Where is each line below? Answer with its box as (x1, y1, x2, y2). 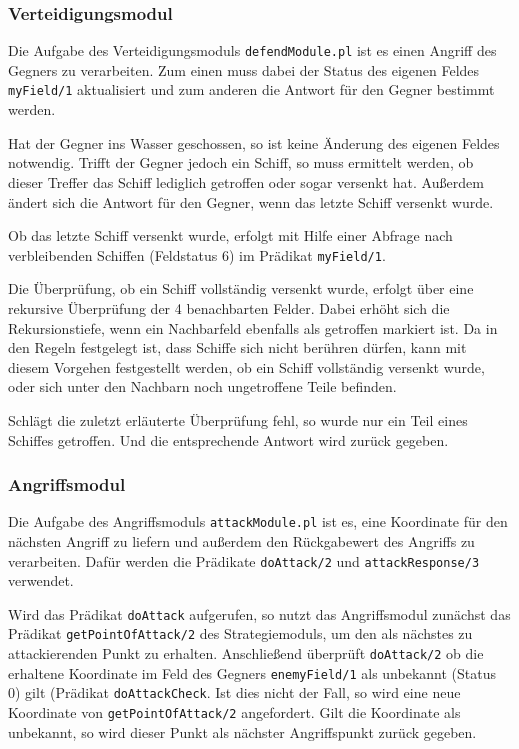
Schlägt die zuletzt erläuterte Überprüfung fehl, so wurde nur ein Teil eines (8, 409, 468, 430)
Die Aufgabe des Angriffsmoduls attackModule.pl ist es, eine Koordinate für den (8, 511, 508, 532)
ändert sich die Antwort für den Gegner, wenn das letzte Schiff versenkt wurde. (8, 191, 494, 212)
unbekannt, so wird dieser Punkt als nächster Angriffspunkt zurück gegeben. (8, 721, 477, 742)
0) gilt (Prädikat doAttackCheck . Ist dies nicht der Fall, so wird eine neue (8, 682, 461, 703)
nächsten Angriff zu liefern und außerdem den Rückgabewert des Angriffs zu (8, 530, 475, 551)
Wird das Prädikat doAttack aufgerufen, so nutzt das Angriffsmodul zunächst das (8, 603, 511, 624)
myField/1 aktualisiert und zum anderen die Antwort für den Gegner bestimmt (8, 79, 495, 100)
